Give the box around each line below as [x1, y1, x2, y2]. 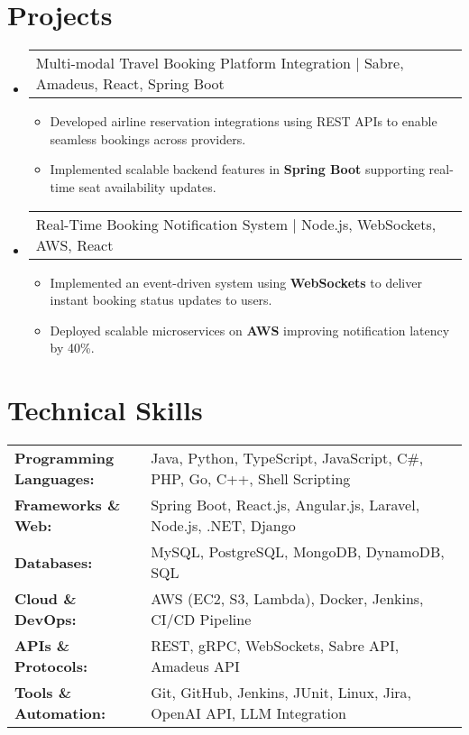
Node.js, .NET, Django [151, 515, 296, 536]
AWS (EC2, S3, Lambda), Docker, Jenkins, [151, 588, 424, 609]
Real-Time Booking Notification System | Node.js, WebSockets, [35, 213, 437, 234]
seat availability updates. [78, 177, 216, 196]
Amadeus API [151, 656, 240, 676]
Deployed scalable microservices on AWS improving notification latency [50, 320, 450, 339]
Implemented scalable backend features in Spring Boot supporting [50, 160, 425, 179]
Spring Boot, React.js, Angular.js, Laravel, [151, 494, 420, 515]
